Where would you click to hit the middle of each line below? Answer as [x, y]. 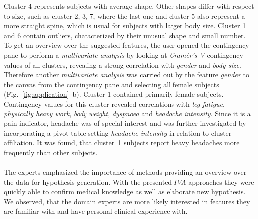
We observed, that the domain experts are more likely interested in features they [127, 201]
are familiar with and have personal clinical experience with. [96, 211]
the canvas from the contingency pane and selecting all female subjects [112, 84]
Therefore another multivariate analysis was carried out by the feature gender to [127, 74]
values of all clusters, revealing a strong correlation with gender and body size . [123, 64]
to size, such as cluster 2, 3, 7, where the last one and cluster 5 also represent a [125, 16]
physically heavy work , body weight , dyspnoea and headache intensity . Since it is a [127, 113]
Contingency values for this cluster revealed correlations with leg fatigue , [114, 103]
